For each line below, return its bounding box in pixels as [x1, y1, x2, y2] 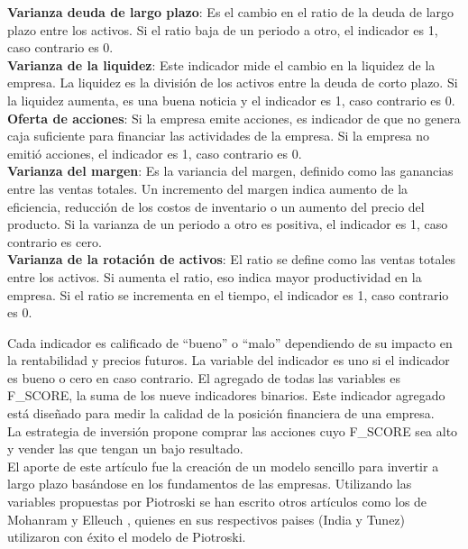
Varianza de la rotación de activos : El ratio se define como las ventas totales [7, 250, 456, 269]
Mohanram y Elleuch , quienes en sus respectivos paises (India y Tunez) [7, 509, 406, 528]
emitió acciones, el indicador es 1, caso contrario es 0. [7, 143, 302, 162]
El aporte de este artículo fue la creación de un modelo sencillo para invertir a [7, 456, 439, 475]
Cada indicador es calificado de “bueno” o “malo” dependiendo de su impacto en [7, 333, 453, 352]
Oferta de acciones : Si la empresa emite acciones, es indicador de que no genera [7, 108, 461, 127]
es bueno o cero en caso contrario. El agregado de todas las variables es [7, 368, 400, 387]
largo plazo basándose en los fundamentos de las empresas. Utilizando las [7, 474, 412, 493]
